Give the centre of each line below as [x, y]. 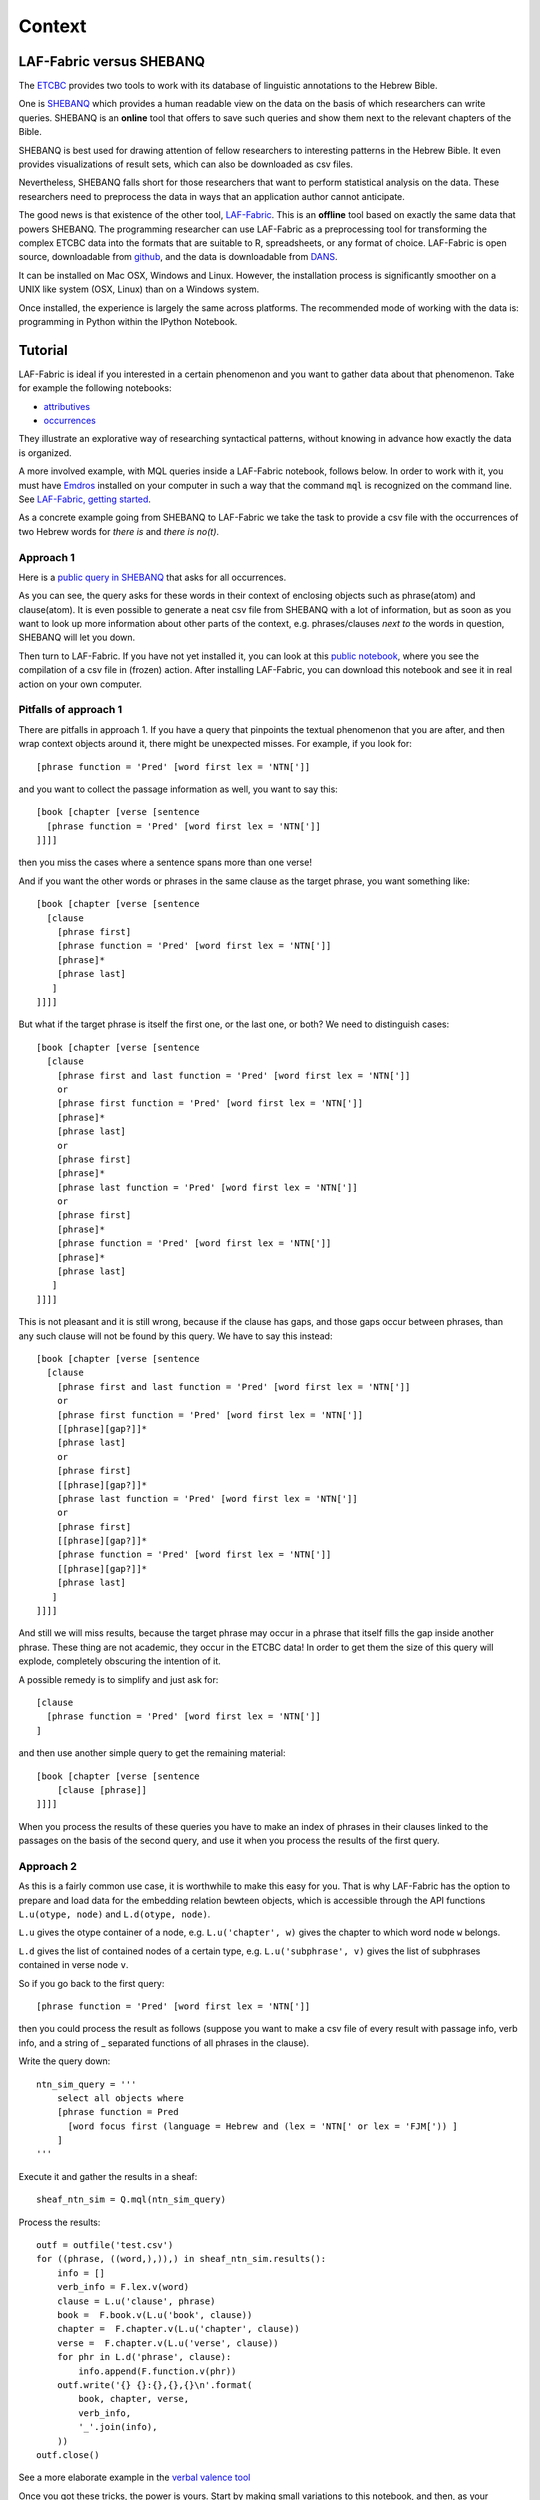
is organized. [45, 452]
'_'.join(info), [118, 2427]
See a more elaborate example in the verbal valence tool [134, 2477]
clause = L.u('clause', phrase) [136, 2301]
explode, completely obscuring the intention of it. [120, 1661]
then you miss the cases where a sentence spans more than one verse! [165, 862]
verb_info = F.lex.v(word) [123, 2287]
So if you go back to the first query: [91, 1983]
